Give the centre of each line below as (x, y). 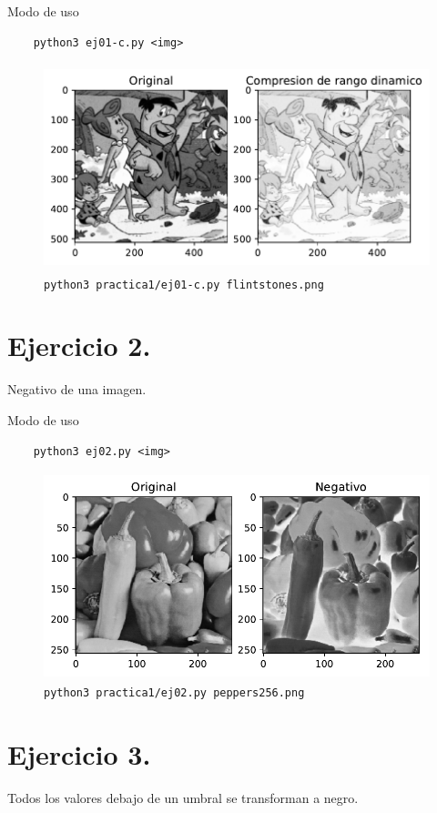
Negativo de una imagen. (77, 389)
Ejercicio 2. (79, 346)
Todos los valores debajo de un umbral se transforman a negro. (183, 798)
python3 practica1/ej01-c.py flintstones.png (184, 285)
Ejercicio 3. (79, 754)
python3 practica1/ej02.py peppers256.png (174, 693)
